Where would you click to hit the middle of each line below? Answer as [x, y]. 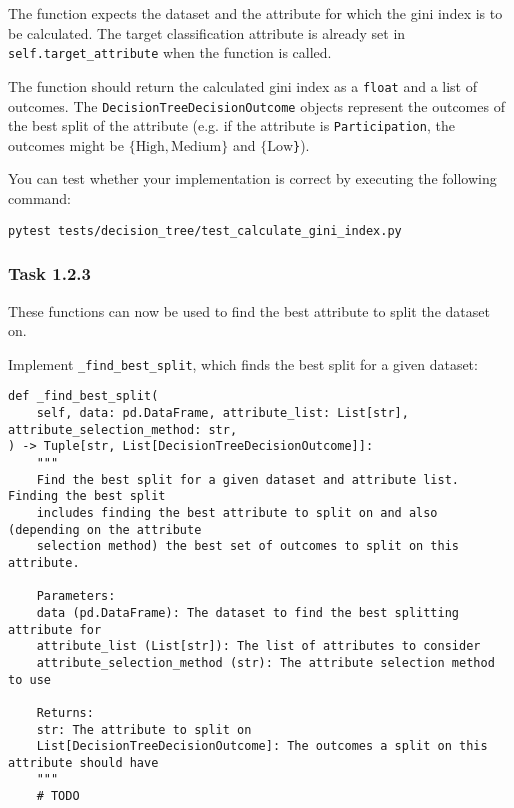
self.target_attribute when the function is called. [170, 52]
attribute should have [83, 762]
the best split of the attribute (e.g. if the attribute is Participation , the [231, 125]
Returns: [65, 712]
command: [39, 198]
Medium [196, 146]
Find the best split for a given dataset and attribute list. [248, 479]
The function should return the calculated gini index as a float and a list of [242, 85]
